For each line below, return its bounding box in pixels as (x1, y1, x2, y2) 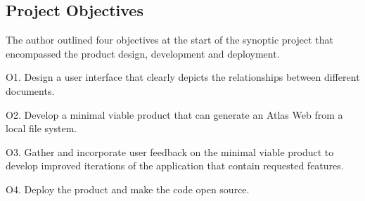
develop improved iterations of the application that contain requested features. (6, 158, 344, 173)
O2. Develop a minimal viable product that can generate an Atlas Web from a (6, 107, 343, 122)
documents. (6, 83, 55, 98)
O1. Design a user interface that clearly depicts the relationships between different (6, 70, 360, 84)
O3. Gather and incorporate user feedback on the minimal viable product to (6, 144, 334, 159)
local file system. (6, 121, 77, 136)
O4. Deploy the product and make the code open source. (6, 181, 250, 196)
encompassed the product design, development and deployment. (6, 46, 280, 60)
